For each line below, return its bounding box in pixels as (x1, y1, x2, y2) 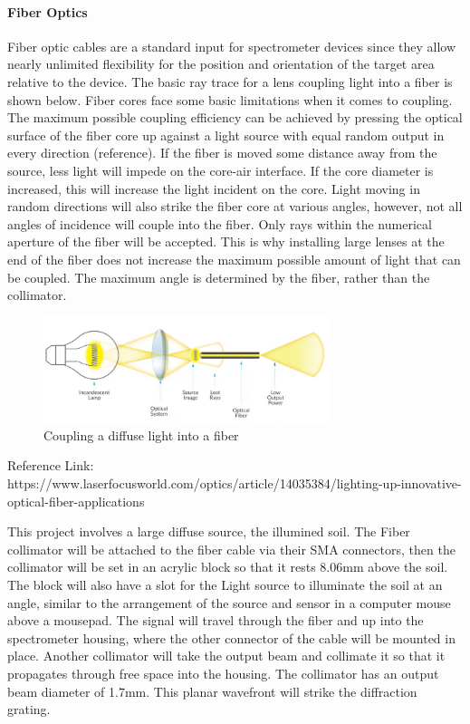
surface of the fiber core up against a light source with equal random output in (7, 125, 445, 144)
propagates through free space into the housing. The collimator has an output (7, 664, 439, 683)
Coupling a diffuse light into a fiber (43, 425, 239, 444)
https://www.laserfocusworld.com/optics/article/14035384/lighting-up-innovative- (7, 474, 462, 493)
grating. (7, 700, 51, 719)
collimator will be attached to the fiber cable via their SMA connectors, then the (7, 539, 456, 558)
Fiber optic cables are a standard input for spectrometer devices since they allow (7, 36, 456, 55)
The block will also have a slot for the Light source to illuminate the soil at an (7, 575, 443, 594)
